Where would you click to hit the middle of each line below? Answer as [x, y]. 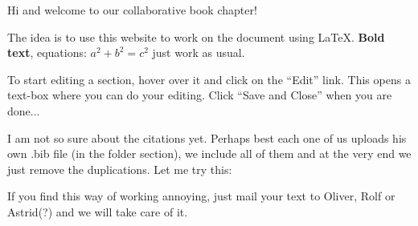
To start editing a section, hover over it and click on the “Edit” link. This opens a [209, 79]
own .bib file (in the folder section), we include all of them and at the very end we [209, 153]
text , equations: [47, 52]
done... [24, 110]
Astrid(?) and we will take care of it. [98, 211]
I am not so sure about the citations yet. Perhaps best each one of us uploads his [207, 137]
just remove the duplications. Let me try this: [120, 169]
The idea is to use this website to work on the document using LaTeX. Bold [196, 36]
